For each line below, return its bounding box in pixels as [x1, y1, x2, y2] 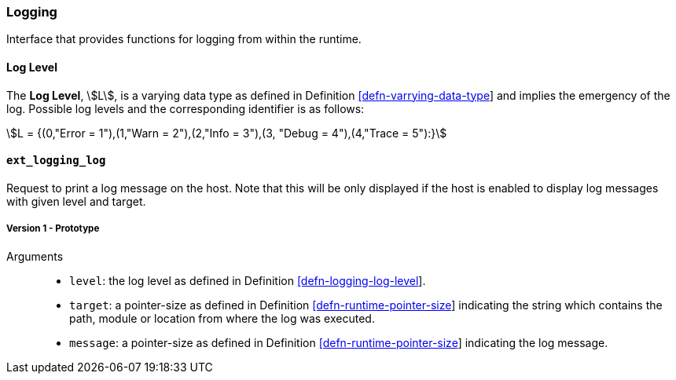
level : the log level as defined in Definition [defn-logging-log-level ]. [69, 273, 426, 287]
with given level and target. [6, 194, 146, 208]
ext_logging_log [6, 154, 106, 167]
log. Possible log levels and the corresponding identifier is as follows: [6, 101, 365, 115]
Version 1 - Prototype [6, 223, 100, 235]
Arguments [6, 249, 64, 263]
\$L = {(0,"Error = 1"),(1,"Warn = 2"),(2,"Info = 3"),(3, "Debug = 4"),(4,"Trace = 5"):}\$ [6, 126, 447, 140]
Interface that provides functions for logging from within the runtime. [6, 32, 362, 46]
